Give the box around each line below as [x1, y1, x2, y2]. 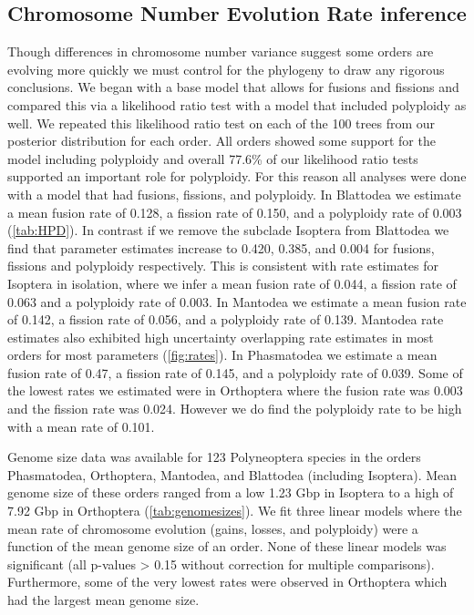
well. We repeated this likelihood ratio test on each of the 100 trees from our [7, 113, 436, 132]
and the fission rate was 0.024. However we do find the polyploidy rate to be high [7, 399, 462, 418]
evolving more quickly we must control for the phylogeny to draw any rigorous [7, 59, 445, 78]
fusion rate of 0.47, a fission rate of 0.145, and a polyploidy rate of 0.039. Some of [7, 363, 463, 382]
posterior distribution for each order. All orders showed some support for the [7, 131, 436, 150]
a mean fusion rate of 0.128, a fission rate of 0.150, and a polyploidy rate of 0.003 [7, 202, 462, 221]
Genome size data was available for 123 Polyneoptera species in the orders [7, 447, 421, 466]
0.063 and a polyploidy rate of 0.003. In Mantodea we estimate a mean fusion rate [7, 292, 467, 311]
